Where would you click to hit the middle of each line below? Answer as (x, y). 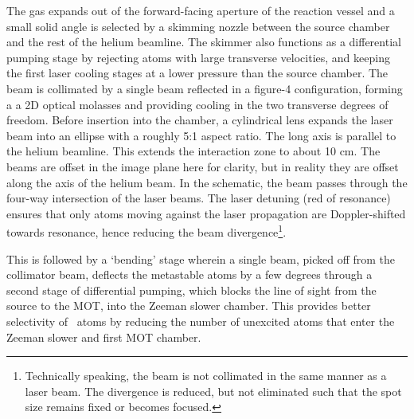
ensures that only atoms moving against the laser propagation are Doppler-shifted (206, 213)
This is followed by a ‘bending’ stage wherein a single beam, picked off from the (201, 258)
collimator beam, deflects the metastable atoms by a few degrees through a (189, 274)
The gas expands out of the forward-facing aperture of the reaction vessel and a (201, 10)
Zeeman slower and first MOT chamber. (104, 337)
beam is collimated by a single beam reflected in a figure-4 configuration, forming (205, 88)
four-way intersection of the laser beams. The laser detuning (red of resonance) (199, 198)
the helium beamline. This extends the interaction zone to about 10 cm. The (193, 151)
